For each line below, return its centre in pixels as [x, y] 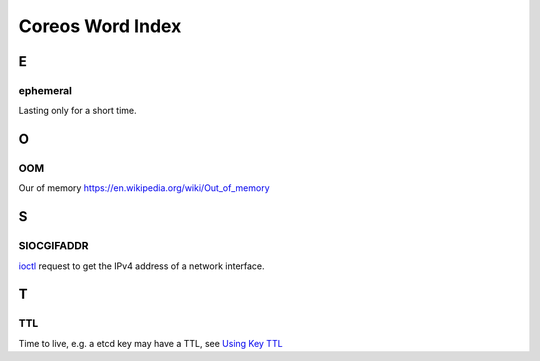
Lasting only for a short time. [77, 111]
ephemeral [45, 90]
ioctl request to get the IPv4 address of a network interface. [141, 266]
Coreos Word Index [100, 26]
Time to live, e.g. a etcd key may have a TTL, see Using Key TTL [151, 343]
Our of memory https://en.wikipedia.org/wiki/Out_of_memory [144, 188]
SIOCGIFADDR [53, 246]
